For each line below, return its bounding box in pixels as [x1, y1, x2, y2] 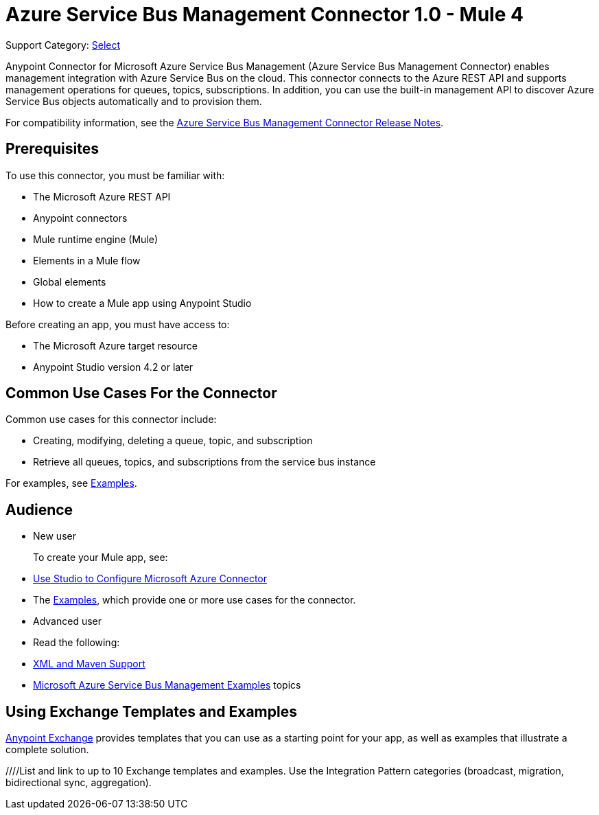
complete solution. [5, 744, 89, 756]
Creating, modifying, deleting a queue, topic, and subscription [33, 435, 313, 447]
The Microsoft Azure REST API [33, 190, 171, 203]
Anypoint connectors [33, 211, 128, 224]
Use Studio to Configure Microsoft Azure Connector [33, 573, 267, 585]
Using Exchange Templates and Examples [5, 702, 297, 720]
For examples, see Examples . [5, 477, 137, 490]
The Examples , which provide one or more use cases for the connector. [33, 594, 356, 606]
